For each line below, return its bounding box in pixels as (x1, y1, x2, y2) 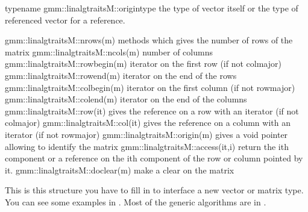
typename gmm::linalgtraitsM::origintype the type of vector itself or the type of (5, 2, 298, 14)
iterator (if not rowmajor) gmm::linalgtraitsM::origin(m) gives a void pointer (5, 128, 288, 140)
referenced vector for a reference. (5, 13, 125, 26)
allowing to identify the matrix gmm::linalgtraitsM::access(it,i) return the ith (5, 140, 289, 152)
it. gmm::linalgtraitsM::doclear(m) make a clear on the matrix (5, 163, 234, 176)
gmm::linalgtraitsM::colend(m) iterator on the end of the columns (5, 93, 247, 105)
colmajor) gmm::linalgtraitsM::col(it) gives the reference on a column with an (5, 116, 291, 129)
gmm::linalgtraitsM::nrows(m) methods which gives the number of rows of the (5, 34, 293, 46)
